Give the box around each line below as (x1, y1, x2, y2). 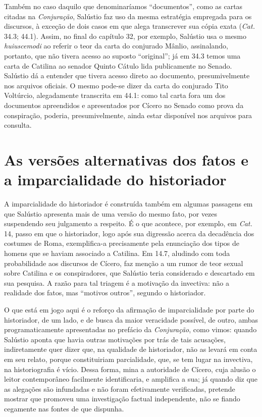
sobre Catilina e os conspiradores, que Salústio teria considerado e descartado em (4, 268, 255, 278)
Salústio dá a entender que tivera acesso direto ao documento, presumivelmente (4, 70, 250, 81)
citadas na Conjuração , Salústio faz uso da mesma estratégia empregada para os (4, 11, 252, 21)
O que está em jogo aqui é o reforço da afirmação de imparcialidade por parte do (4, 304, 254, 315)
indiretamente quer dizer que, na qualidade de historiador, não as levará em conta (4, 344, 257, 354)
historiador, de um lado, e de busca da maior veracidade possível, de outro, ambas (4, 314, 258, 325)
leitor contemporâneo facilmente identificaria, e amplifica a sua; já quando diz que (4, 374, 257, 384)
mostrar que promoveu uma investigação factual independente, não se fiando (4, 393, 240, 404)
